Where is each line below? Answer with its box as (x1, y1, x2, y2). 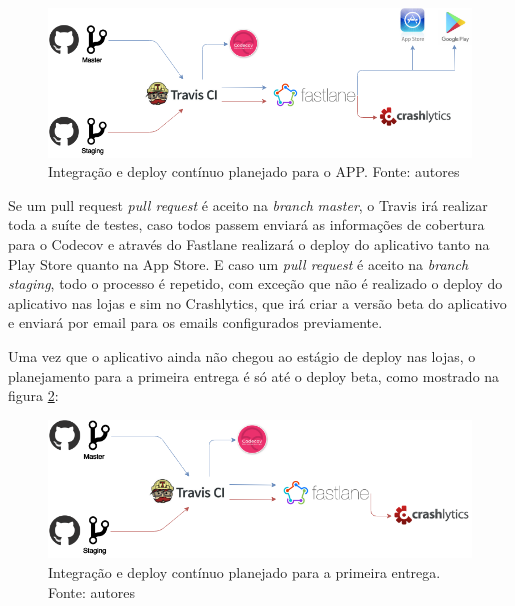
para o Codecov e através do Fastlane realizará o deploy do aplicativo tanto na (8, 234, 490, 255)
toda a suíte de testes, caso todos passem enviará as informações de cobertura (8, 214, 485, 235)
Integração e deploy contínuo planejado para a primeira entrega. (48, 562, 441, 583)
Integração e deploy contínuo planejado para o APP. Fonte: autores (48, 161, 460, 182)
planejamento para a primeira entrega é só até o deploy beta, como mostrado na (8, 365, 500, 386)
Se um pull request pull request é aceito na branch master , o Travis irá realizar (8, 194, 488, 215)
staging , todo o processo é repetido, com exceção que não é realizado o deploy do (8, 273, 503, 294)
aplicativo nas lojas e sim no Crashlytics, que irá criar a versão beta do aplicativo (8, 292, 507, 313)
